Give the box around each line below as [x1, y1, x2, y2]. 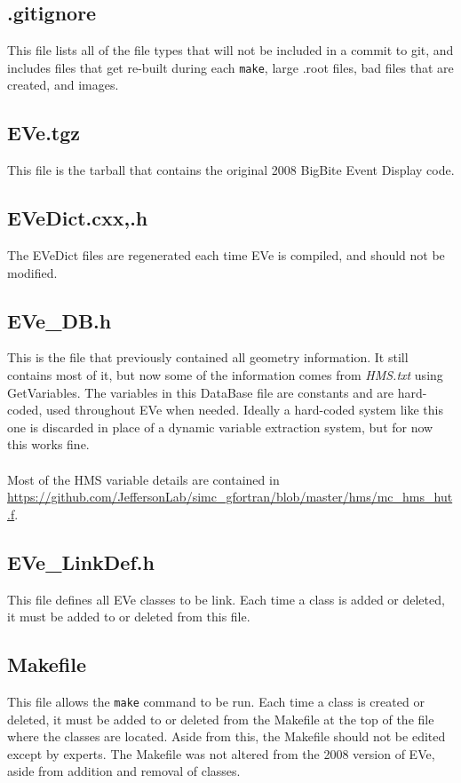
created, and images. [7, 75, 119, 94]
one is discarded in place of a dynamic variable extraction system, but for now [7, 417, 433, 436]
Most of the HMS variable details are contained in [7, 470, 280, 488]
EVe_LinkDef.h [7, 548, 155, 575]
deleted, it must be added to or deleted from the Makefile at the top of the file [7, 709, 434, 728]
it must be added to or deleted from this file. [7, 607, 250, 626]
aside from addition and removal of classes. [7, 762, 241, 780]
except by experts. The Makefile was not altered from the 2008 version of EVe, [7, 744, 435, 763]
